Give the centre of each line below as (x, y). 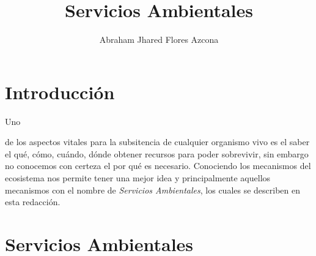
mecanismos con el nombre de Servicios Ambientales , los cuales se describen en (153, 190)
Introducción (60, 92)
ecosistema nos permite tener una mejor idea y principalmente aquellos (138, 178)
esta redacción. (33, 202)
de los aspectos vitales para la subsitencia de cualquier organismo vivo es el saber (157, 142)
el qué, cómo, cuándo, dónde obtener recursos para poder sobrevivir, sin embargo (157, 153)
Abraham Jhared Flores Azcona (159, 40)
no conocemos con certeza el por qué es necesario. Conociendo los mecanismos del (158, 166)
